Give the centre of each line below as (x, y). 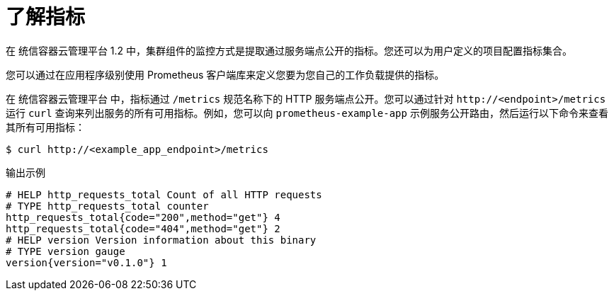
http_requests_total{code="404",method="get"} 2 (143, 228)
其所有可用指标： (45, 127)
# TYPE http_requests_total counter (107, 206)
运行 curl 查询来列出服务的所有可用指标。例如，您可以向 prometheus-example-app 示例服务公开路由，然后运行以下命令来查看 (307, 113)
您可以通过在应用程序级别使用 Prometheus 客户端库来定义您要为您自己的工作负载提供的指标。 (225, 74)
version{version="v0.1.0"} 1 (86, 262)
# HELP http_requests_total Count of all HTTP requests (164, 194)
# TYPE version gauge (66, 251)
